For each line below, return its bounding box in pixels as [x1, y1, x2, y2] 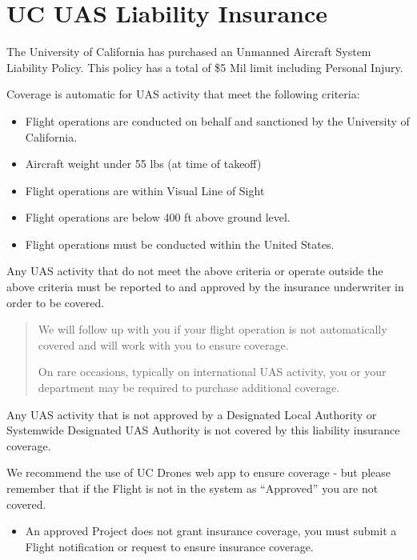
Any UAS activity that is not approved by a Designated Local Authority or [6, 406, 377, 422]
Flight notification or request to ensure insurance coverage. [25, 538, 314, 554]
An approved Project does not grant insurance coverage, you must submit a [25, 522, 397, 539]
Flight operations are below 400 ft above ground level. [25, 209, 291, 226]
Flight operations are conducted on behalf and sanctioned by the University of [25, 112, 410, 129]
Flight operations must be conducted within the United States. [25, 235, 335, 252]
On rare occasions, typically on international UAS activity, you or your [38, 363, 387, 380]
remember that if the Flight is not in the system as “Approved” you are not [6, 480, 379, 496]
